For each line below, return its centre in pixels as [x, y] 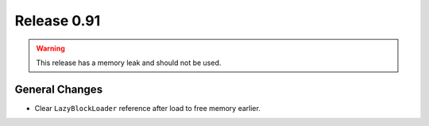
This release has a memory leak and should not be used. [129, 63]
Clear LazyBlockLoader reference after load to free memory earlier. [148, 108]
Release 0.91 [58, 21]
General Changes [59, 89]
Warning [50, 48]
